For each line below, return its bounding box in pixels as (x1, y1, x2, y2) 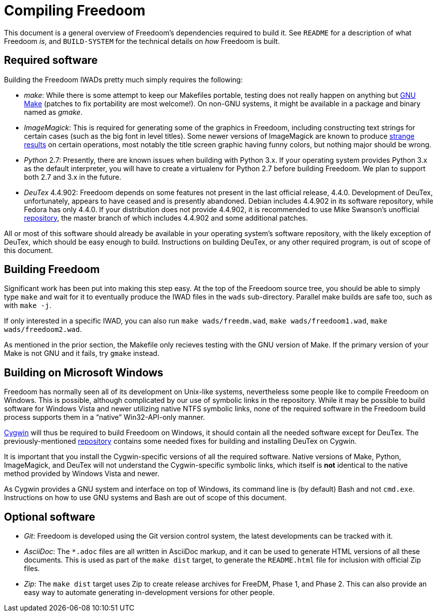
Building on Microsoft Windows (4, 366, 163, 379)
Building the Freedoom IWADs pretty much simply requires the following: (4, 75, 243, 84)
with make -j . (4, 301, 51, 310)
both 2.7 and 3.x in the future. (24, 172, 121, 181)
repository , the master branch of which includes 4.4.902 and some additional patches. (24, 213, 308, 222)
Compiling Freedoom (4, 2, 146, 19)
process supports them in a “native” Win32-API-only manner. (4, 413, 205, 422)
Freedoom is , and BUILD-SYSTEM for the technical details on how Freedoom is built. (4, 36, 280, 45)
